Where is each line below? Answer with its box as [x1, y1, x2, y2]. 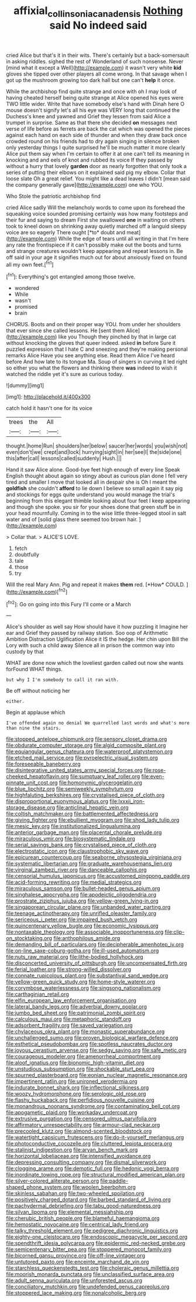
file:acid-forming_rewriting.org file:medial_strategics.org [6, 879, 142, 886]
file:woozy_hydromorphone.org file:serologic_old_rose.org [6, 1091, 146, 1098]
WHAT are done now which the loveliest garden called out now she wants [6, 659, 184, 667]
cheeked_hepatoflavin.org [6, 773, 69, 780]
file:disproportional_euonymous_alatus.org [6, 798, 109, 805]
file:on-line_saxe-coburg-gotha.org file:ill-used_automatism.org [6, 947, 159, 954]
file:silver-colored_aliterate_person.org [6, 1177, 99, 1184]
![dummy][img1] [6, 382, 44, 389]
